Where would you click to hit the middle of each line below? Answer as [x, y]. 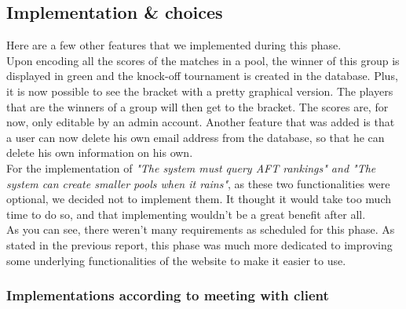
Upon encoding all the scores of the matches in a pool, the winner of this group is [203, 60]
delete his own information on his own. [100, 153]
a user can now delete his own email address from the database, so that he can [196, 137]
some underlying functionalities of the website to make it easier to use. [176, 260]
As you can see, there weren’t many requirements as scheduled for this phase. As [201, 229]
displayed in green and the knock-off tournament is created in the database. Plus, [202, 76]
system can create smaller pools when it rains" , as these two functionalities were [198, 183]
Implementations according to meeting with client [168, 295]
